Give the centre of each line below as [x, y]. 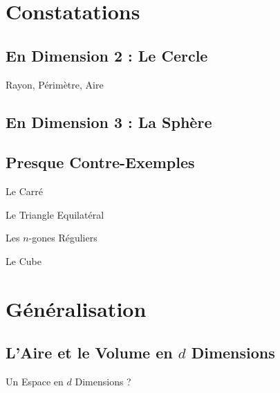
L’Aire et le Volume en [89, 353]
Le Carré [24, 191]
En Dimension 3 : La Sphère [109, 121]
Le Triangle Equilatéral [55, 214]
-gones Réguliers [63, 238]
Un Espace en [35, 382]
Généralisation [76, 308]
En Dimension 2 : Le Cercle [107, 55]
